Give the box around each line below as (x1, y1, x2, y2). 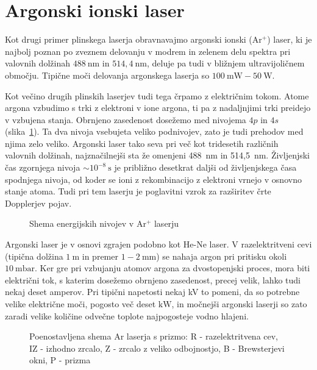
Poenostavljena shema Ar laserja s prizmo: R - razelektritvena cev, (29, 330, 279, 343)
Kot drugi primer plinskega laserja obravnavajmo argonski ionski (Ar (5, 33, 262, 46)
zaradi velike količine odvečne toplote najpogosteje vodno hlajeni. (5, 309, 249, 322)
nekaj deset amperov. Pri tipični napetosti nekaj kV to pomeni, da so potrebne (5, 285, 300, 298)
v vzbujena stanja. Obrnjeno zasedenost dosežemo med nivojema (5, 113, 246, 126)
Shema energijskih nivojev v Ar (29, 217, 146, 230)
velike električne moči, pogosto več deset (5, 297, 156, 310)
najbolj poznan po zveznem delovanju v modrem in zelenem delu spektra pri (5, 44, 291, 57)
